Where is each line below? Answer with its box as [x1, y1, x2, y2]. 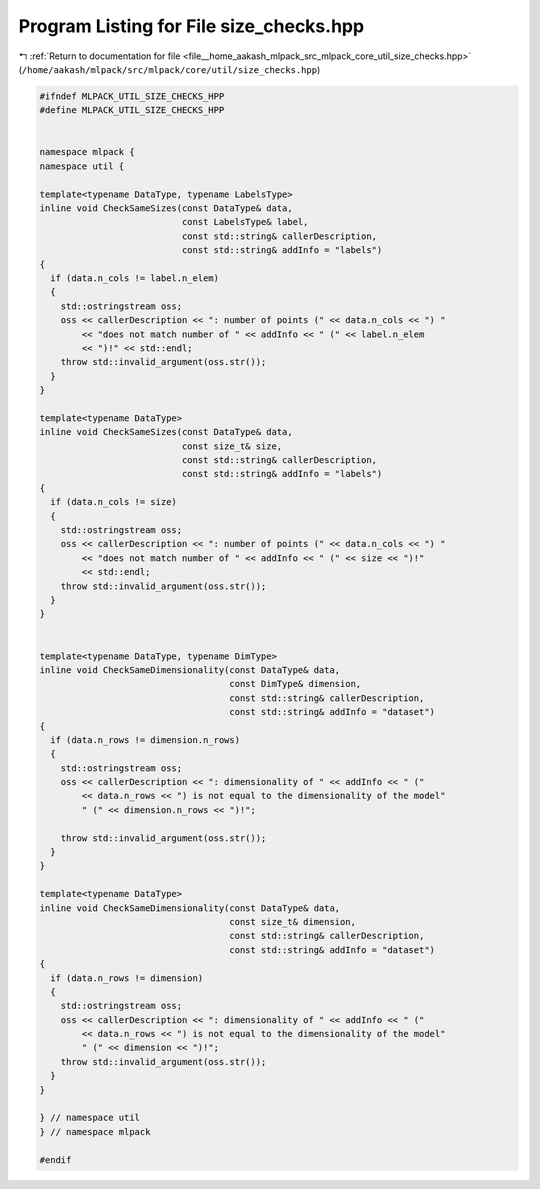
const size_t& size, [181, 440, 283, 452]
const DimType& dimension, [229, 678, 362, 690]
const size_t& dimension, [229, 916, 357, 927]
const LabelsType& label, [181, 216, 309, 228]
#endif [39, 1154, 72, 1165]
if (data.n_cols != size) [50, 496, 177, 508]
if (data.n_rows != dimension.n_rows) [50, 734, 240, 745]
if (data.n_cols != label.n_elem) [50, 273, 220, 284]
